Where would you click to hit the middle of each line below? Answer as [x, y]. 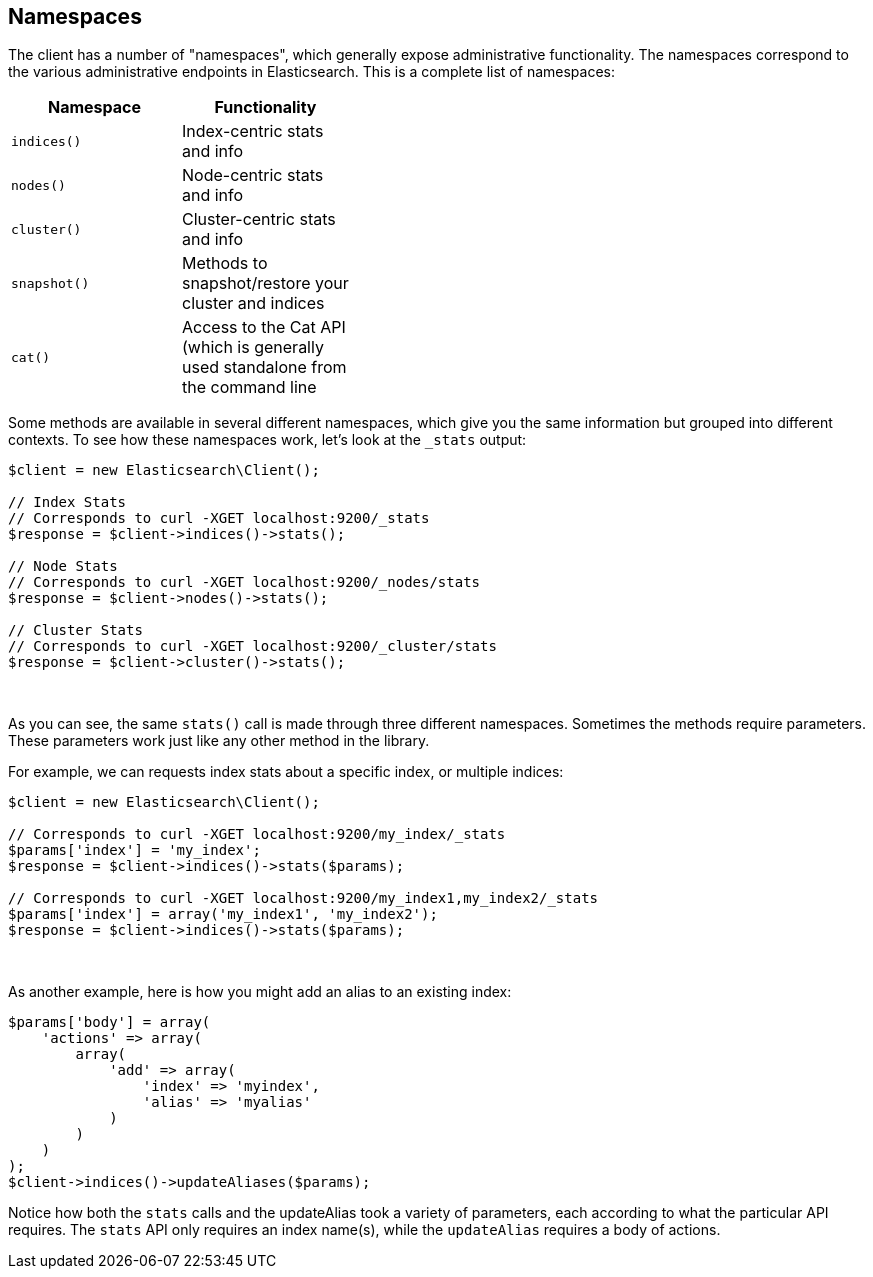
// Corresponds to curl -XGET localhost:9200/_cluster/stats [252, 646]
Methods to [225, 263]
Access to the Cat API [264, 327]
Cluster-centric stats [259, 219]
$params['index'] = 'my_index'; [134, 850]
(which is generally [253, 347]
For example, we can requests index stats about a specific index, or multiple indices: [286, 772]
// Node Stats [63, 566]
